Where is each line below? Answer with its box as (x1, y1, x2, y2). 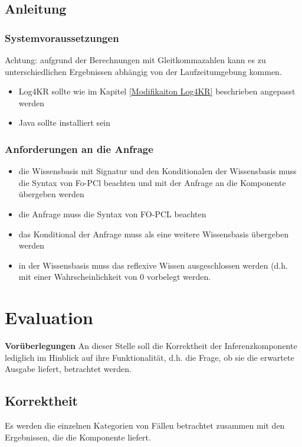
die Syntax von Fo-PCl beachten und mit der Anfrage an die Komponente (18, 176, 286, 188)
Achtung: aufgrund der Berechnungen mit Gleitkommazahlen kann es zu (5, 54, 266, 66)
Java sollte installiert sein (18, 116, 111, 129)
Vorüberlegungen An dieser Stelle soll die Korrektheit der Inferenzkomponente (5, 340, 297, 352)
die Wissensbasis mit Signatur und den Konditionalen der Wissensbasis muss (18, 165, 297, 177)
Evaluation (5, 305, 93, 329)
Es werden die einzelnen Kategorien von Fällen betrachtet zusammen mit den (5, 419, 285, 432)
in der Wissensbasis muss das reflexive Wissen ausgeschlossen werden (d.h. (18, 259, 288, 271)
